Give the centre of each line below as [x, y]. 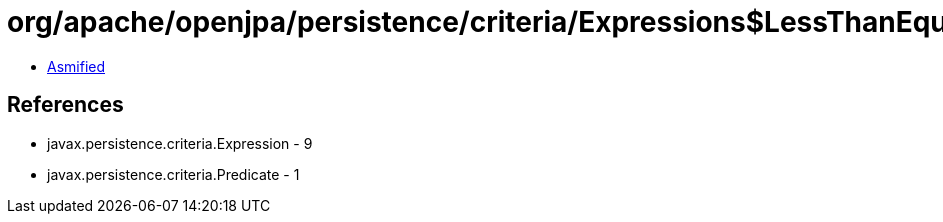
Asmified [76, 66]
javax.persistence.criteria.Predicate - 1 [173, 174]
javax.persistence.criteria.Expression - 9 [180, 143]
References [65, 105]
